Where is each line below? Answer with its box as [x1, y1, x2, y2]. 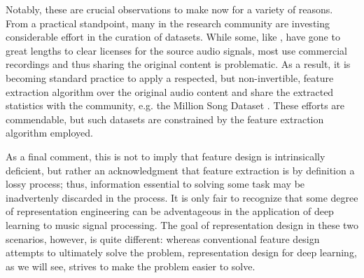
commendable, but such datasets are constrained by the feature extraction [6, 111, 324, 126]
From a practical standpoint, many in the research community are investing [6, 15, 330, 30]
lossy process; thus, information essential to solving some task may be [6, 176, 305, 191]
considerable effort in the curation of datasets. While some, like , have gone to [6, 29, 340, 44]
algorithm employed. [6, 125, 93, 140]
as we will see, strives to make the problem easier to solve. [6, 258, 255, 273]
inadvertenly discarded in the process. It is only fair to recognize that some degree [6, 190, 358, 204]
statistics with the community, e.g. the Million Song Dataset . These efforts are [6, 98, 345, 113]
